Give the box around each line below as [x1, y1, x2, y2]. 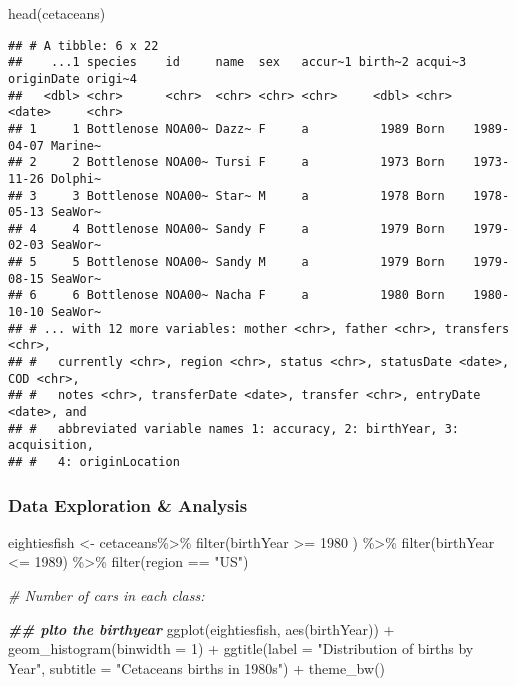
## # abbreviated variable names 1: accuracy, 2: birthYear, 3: [8, 421, 460, 436]
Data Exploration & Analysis [8, 492, 248, 517]
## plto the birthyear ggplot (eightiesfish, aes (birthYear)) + [8, 618, 395, 639]
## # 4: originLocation [8, 455, 180, 469]
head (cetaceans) [8, 3, 106, 23]
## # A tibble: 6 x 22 [8, 38, 159, 53]
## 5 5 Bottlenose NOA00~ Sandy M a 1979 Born [8, 255, 445, 270]
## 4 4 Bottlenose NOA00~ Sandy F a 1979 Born [8, 221, 445, 236]
